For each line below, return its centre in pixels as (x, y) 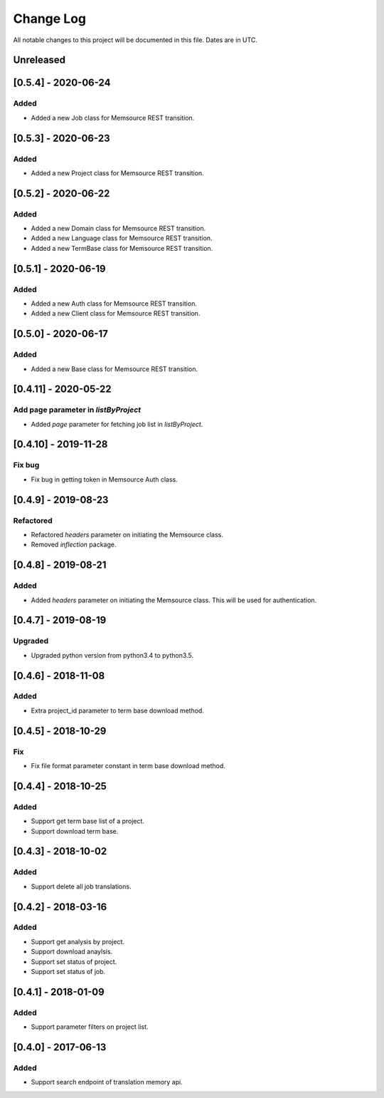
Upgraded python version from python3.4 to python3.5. (112, 655)
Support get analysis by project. (78, 941)
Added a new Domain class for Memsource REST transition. (118, 229)
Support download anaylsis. (72, 952)
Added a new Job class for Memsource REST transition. (113, 118)
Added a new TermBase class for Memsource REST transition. (122, 248)
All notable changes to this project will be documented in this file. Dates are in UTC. (135, 40)
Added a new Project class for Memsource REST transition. (117, 173)
